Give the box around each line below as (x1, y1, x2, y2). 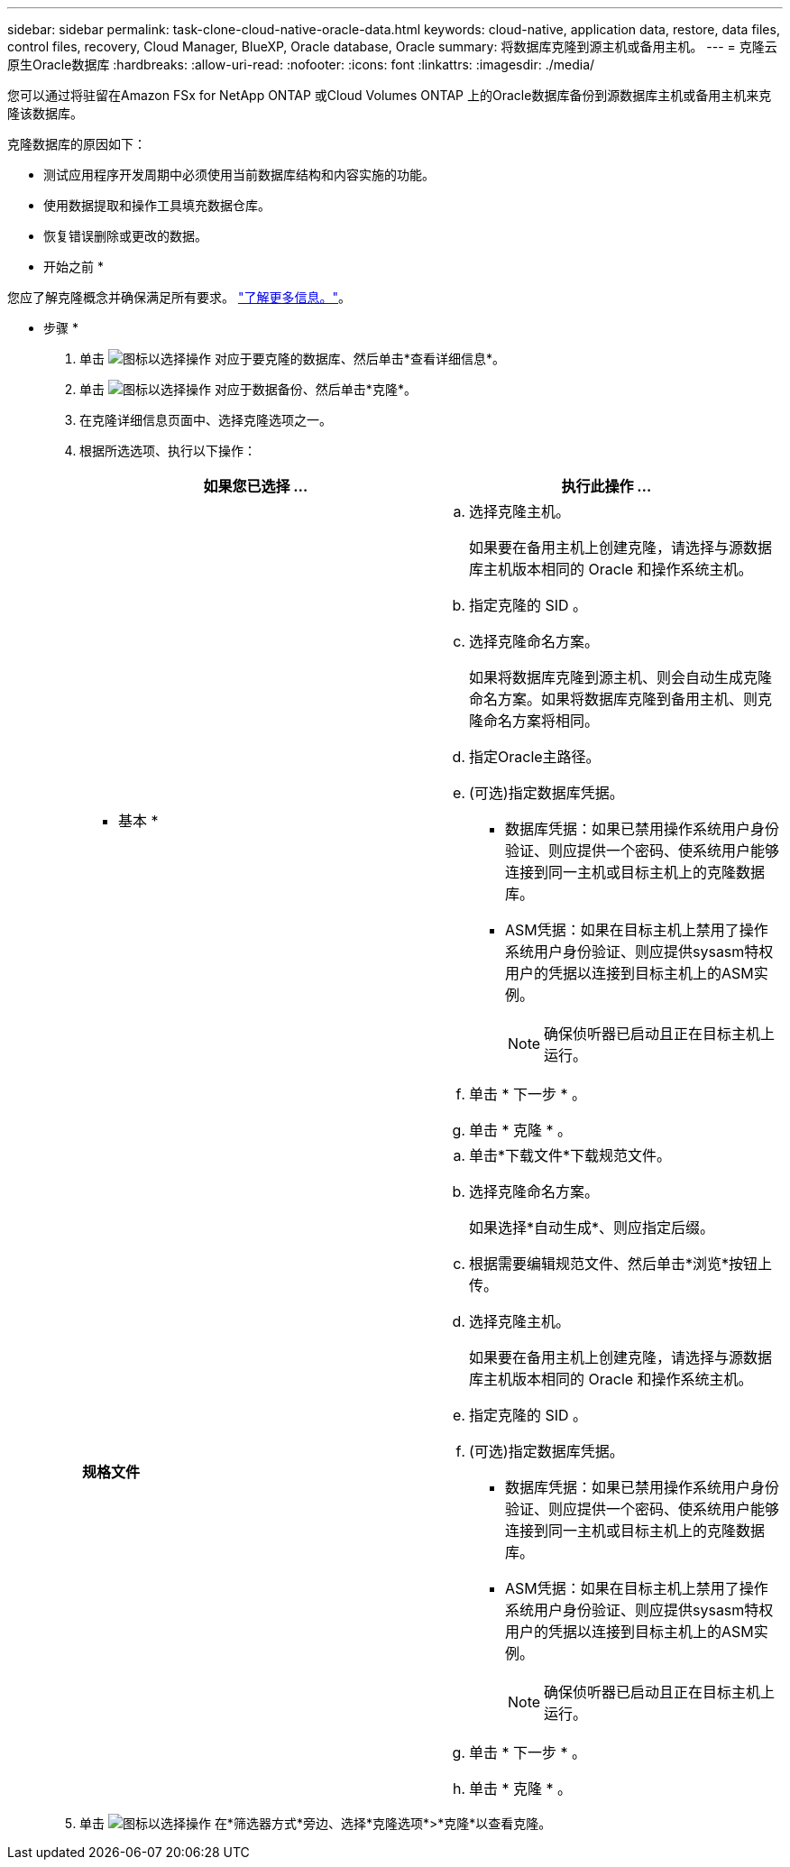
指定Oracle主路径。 (469, 748, 601, 766)
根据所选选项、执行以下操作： (79, 443, 256, 458)
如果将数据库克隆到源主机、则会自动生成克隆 (469, 668, 773, 686)
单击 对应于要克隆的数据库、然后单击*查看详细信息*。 (79, 351, 505, 366)
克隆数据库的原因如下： (7, 136, 146, 152)
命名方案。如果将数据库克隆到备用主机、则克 (469, 690, 773, 708)
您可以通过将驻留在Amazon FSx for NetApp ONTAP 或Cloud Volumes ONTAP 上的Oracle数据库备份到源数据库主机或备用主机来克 (7, 87, 772, 103)
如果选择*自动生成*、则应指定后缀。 (469, 1219, 715, 1237)
